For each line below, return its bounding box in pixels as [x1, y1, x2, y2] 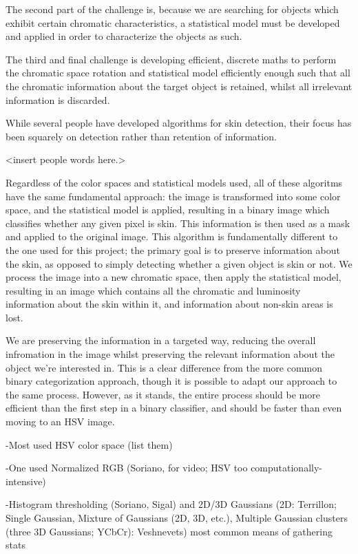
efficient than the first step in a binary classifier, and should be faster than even [6, 401, 342, 415]
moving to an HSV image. [6, 414, 115, 429]
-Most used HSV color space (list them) [6, 437, 173, 451]
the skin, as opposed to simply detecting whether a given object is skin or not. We [6, 256, 352, 270]
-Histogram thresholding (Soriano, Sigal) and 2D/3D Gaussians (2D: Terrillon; [6, 497, 337, 511]
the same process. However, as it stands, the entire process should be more [6, 387, 320, 401]
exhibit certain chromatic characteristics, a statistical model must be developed [6, 15, 340, 30]
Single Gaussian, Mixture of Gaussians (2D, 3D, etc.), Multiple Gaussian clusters [6, 511, 348, 524]
